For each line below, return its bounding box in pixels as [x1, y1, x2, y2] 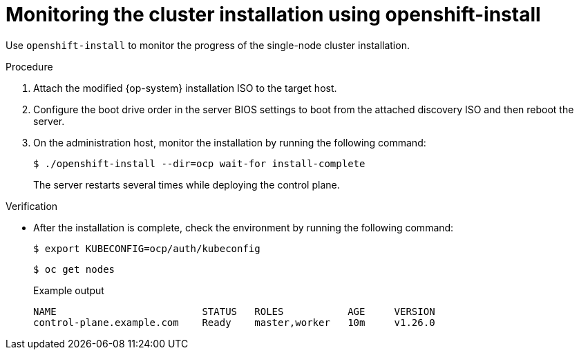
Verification [6, 200, 58, 212]
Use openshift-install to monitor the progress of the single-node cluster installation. [6, 39, 410, 51]
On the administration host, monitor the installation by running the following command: [33, 136, 426, 148]
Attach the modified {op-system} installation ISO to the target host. [33, 81, 337, 94]
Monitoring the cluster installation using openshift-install [6, 3, 541, 26]
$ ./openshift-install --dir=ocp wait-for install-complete [33, 157, 366, 169]
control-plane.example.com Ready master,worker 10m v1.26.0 [33, 316, 435, 328]
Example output [33, 284, 104, 296]
